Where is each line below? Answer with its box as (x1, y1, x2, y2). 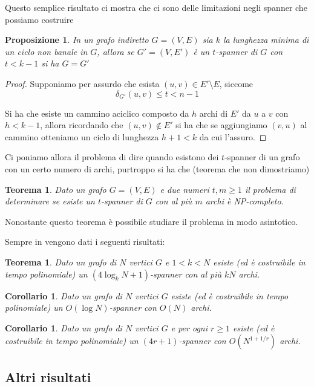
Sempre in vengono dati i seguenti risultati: (5, 235, 165, 248)
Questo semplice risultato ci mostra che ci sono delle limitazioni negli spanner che (5, 1, 307, 13)
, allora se (97, 45, 134, 57)
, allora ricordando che (40, 119, 123, 131)
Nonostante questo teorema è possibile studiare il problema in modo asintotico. (5, 215, 298, 227)
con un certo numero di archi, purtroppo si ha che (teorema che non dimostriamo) (5, 162, 310, 175)
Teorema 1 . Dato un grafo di (5, 255, 117, 268)
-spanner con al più (150, 267, 222, 280)
